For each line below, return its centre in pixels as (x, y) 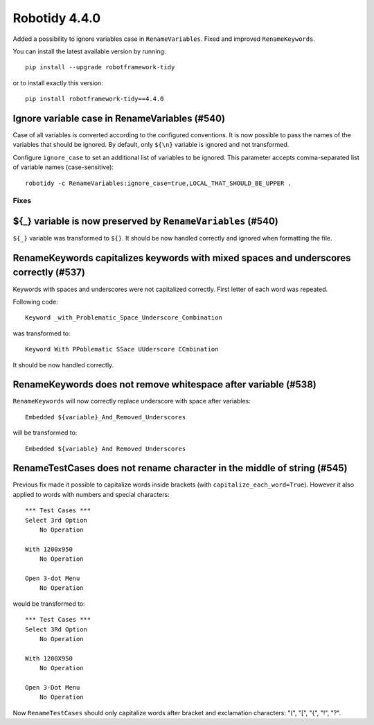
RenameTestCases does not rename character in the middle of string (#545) (180, 468)
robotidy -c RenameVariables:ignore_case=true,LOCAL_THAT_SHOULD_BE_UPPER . (159, 183)
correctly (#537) (49, 273)
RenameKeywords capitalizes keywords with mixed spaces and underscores (182, 257)
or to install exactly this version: (58, 82)
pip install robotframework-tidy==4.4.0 (95, 99)
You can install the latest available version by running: (89, 51)
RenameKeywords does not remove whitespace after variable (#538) (164, 385)
